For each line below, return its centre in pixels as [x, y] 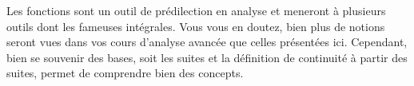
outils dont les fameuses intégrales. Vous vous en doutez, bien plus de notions [196, 26]
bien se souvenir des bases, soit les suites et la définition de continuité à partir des [207, 57]
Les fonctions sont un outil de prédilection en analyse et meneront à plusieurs [196, 10]
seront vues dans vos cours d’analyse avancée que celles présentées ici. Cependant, [207, 42]
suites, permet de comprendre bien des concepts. [125, 73]
